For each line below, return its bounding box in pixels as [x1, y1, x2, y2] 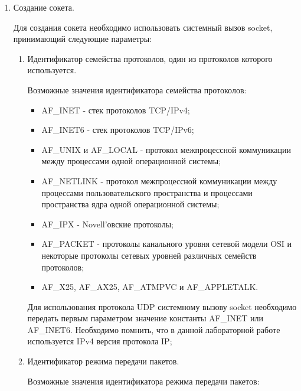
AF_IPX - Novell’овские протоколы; [41, 217, 174, 230]
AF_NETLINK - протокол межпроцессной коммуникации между [41, 174, 277, 187]
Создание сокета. [13, 1, 74, 13]
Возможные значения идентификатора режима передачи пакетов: [27, 374, 260, 387]
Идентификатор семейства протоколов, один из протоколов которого [27, 52, 273, 64]
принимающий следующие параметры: [13, 32, 152, 45]
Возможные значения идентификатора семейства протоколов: [27, 83, 247, 96]
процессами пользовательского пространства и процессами [41, 186, 253, 198]
